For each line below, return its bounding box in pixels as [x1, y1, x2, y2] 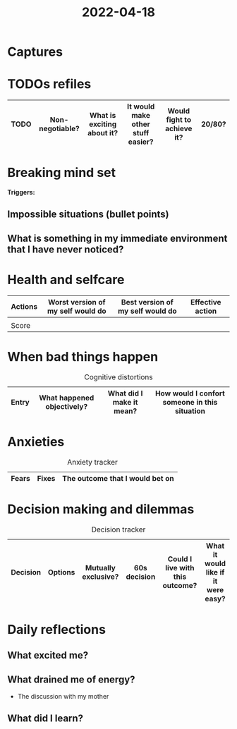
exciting [89, 119, 117, 129]
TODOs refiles [7, 76, 92, 92]
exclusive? [82, 572, 119, 582]
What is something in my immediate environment [7, 232, 228, 244]
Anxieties [7, 434, 65, 450]
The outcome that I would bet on [62, 473, 174, 483]
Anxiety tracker [66, 457, 119, 467]
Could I [167, 554, 193, 564]
